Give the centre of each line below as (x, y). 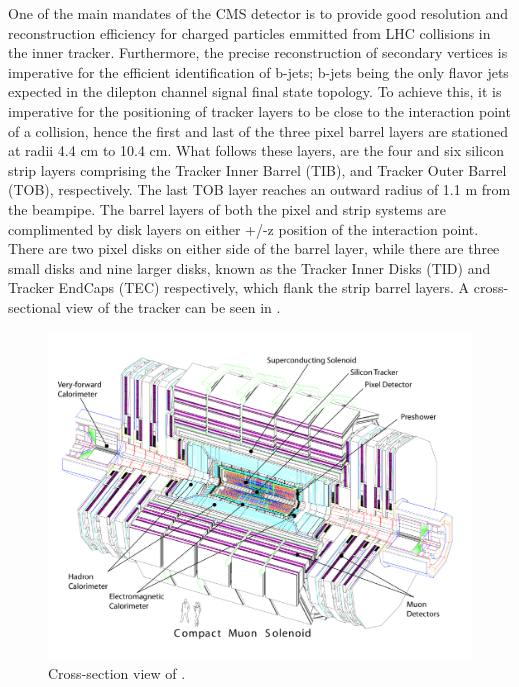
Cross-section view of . (117, 672)
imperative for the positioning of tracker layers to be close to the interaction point (259, 110)
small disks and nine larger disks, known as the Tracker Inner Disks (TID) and (249, 267)
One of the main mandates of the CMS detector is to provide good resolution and (258, 13)
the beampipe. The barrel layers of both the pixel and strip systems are (227, 208)
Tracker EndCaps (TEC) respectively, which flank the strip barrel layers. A (239, 287)
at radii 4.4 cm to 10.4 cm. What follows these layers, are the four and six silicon (256, 150)
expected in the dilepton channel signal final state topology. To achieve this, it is (255, 91)
